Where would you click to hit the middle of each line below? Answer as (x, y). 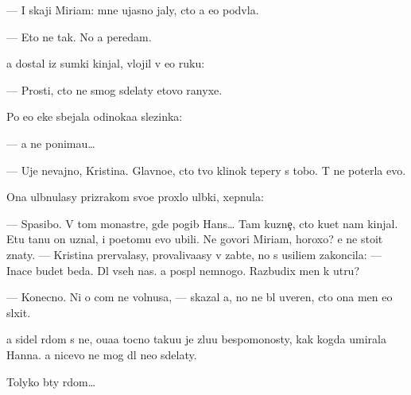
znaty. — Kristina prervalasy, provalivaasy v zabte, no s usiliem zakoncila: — (194, 254)
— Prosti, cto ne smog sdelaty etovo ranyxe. (114, 89)
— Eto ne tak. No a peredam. (79, 36)
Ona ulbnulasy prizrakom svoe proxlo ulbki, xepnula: (135, 197)
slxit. (19, 312)
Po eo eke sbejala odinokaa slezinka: (95, 116)
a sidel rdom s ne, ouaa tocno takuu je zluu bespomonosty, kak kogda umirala (196, 339)
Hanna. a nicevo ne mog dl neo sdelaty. (102, 354)
